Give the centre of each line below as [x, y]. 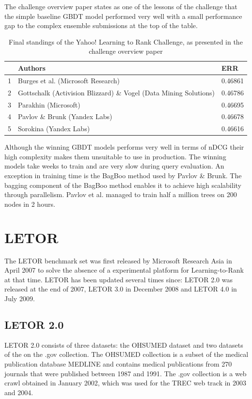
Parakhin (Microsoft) [49, 104]
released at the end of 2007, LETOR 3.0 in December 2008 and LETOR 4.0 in [121, 289]
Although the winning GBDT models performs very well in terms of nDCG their [124, 147]
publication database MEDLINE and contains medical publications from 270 [118, 363]
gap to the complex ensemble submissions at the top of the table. [101, 25]
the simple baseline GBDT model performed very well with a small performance [123, 16]
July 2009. [20, 298]
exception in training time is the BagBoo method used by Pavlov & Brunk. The [123, 176]
